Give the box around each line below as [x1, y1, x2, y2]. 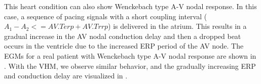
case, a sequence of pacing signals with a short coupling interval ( [4, 11, 207, 21]
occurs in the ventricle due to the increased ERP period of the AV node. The [4, 40, 244, 51]
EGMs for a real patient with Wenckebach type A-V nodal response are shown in [4, 50, 256, 61]
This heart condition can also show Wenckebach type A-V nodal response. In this [4, 1, 257, 11]
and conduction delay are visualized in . [4, 70, 128, 81]
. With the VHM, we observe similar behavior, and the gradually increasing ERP [4, 60, 256, 71]
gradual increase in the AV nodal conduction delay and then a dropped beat [4, 30, 241, 41]
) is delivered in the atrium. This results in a [108, 21, 247, 31]
